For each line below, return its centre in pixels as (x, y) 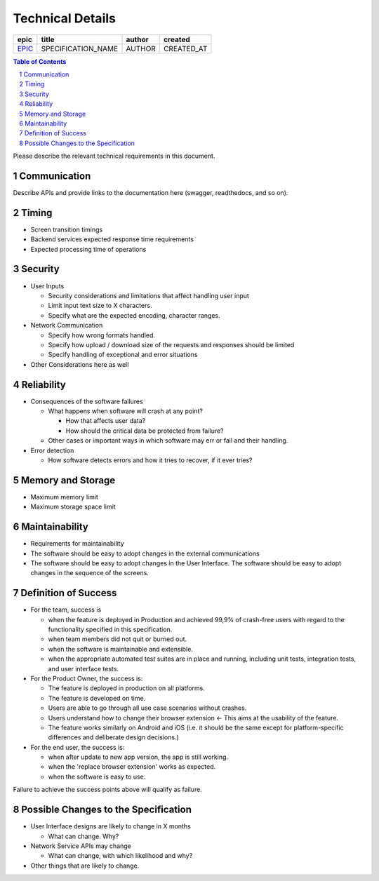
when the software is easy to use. (97, 776)
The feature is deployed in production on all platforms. (126, 688)
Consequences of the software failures (87, 401)
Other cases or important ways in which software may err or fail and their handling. (168, 440)
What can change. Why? (84, 836)
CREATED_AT (186, 48)
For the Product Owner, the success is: (87, 678)
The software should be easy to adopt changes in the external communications (145, 553)
